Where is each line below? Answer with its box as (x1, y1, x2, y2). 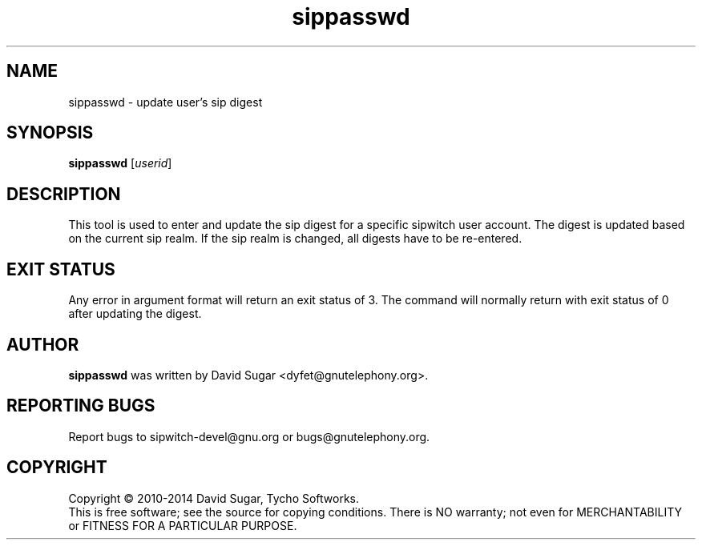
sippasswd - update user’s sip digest (68, 94, 263, 109)
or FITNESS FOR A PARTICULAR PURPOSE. (68, 518, 297, 532)
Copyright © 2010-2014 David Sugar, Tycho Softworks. (68, 491, 360, 505)
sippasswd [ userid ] (68, 156, 172, 171)
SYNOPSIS (6, 122, 94, 143)
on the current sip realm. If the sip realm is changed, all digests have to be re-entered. (68, 231, 522, 246)
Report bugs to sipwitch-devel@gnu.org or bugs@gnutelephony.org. (68, 429, 430, 444)
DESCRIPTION (6, 183, 121, 204)
